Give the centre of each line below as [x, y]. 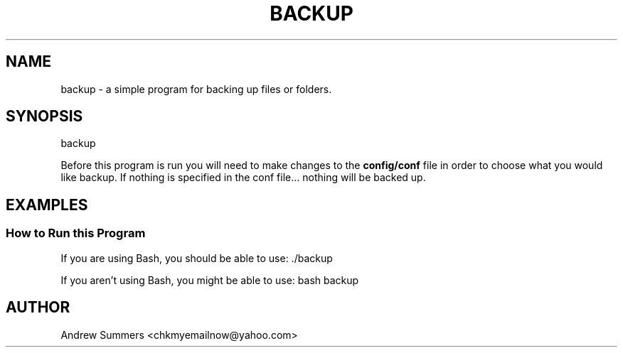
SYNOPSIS [44, 116]
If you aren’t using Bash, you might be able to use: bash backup [210, 280]
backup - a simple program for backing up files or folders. [196, 89]
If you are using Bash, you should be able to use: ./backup [197, 258]
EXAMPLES [47, 205]
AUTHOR [38, 308]
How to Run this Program [76, 233]
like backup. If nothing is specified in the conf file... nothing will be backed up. [243, 178]
